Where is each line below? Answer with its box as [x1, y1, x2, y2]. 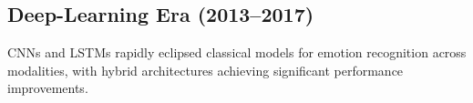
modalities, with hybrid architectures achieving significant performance [7, 60, 404, 79]
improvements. [7, 78, 88, 98]
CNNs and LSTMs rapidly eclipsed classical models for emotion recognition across [7, 43, 467, 62]
